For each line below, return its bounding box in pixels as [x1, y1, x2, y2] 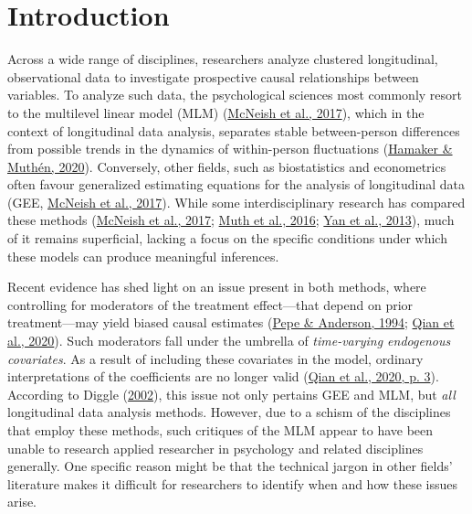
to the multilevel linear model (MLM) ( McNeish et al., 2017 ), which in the [7, 102, 425, 122]
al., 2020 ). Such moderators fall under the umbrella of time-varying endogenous [7, 331, 451, 350]
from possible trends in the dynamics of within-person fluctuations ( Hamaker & [7, 139, 453, 158]
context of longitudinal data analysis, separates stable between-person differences [7, 121, 460, 140]
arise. [7, 492, 37, 511]
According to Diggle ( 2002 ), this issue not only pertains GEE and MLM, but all [7, 384, 456, 403]
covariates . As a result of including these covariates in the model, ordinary [7, 348, 424, 368]
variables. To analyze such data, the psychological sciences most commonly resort [7, 85, 462, 104]
